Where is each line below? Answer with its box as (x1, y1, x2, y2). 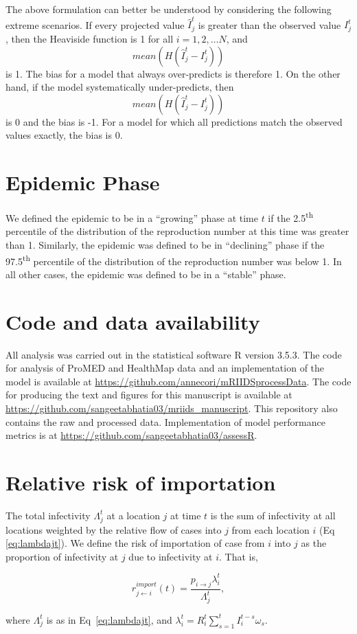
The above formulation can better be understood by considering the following (5, 2, 332, 16)
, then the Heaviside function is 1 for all (5, 32, 174, 46)
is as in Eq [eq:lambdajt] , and (46, 612, 172, 626)
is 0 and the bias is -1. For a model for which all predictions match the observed (5, 114, 343, 128)
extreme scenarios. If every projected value (5, 17, 185, 32)
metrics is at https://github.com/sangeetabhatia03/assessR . (5, 428, 257, 442)
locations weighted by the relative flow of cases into (5, 522, 222, 536)
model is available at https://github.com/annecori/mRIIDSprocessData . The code (5, 374, 352, 388)
